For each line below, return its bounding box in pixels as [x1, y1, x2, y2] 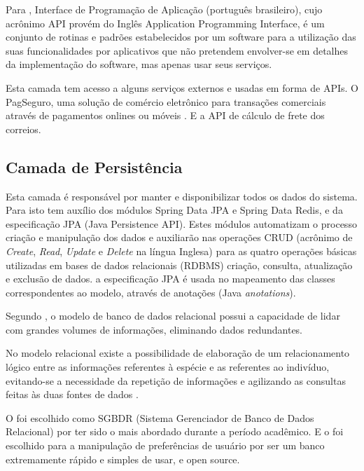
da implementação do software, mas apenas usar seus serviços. [6, 57, 272, 71]
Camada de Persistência [6, 156, 183, 177]
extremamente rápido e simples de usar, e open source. [6, 451, 240, 466]
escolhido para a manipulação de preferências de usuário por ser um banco [6, 438, 325, 453]
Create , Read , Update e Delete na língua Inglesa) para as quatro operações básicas [6, 243, 357, 258]
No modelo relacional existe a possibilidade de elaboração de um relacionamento [6, 346, 350, 360]
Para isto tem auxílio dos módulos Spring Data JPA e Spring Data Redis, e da [6, 203, 343, 217]
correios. [6, 121, 41, 136]
